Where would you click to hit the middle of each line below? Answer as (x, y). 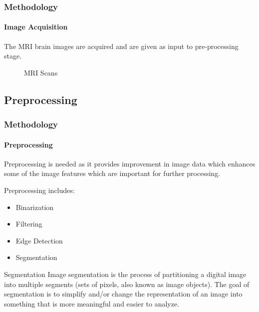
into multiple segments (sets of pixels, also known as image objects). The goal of (127, 284)
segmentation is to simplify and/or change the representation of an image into (123, 294)
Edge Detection (39, 240)
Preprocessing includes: (39, 190)
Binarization (35, 207)
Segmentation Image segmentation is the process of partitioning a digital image (125, 274)
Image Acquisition (36, 27)
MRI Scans (41, 72)
